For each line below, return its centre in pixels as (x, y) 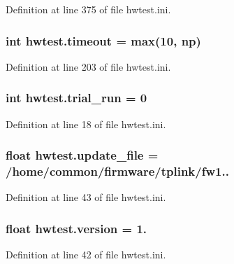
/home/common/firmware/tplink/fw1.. (117, 171)
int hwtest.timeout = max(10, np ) (103, 40)
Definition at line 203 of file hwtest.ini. (88, 66)
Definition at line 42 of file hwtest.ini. (86, 255)
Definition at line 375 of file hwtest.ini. (88, 9)
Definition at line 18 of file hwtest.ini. (86, 124)
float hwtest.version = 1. (76, 228)
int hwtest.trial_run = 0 (76, 98)
